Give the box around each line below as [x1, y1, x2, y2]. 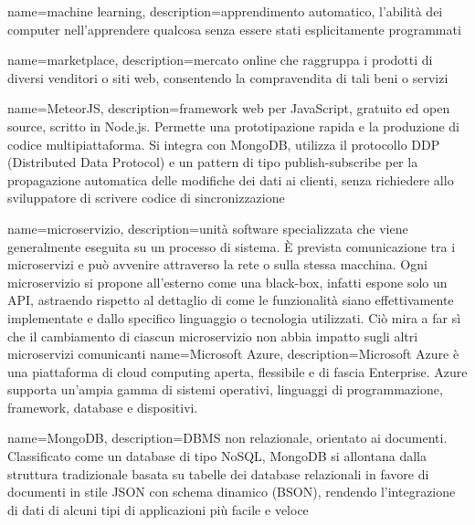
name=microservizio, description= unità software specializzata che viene [7, 218, 408, 237]
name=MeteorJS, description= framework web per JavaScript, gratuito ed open [7, 99, 450, 118]
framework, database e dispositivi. [7, 397, 198, 416]
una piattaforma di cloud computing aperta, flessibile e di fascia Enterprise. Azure [7, 362, 468, 381]
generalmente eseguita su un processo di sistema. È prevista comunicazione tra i [7, 236, 456, 256]
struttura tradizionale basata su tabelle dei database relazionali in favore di [7, 464, 429, 483]
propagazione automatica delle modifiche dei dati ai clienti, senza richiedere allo [7, 170, 454, 189]
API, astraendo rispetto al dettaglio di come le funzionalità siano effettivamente [7, 290, 454, 310]
